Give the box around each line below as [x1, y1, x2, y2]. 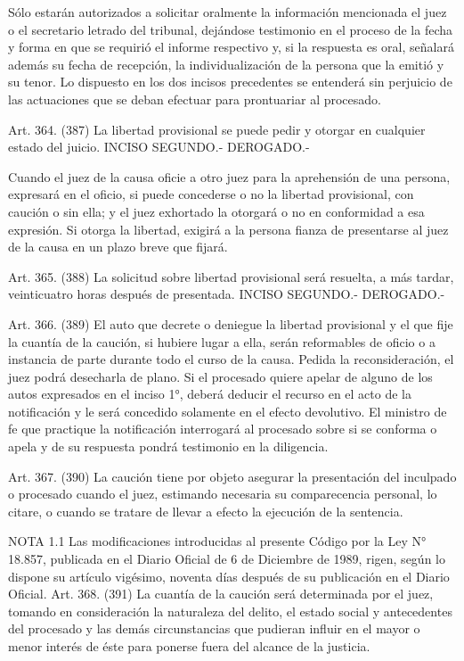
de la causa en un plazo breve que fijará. [8, 237, 228, 256]
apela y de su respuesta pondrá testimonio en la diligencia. [8, 437, 329, 456]
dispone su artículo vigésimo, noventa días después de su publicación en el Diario [8, 566, 450, 585]
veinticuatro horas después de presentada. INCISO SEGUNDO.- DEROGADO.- [8, 285, 445, 303]
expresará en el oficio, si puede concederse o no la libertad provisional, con [8, 185, 414, 203]
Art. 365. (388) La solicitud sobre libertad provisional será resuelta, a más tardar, [8, 267, 454, 285]
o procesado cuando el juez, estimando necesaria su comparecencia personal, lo [8, 484, 437, 503]
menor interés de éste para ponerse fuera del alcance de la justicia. [8, 637, 370, 655]
